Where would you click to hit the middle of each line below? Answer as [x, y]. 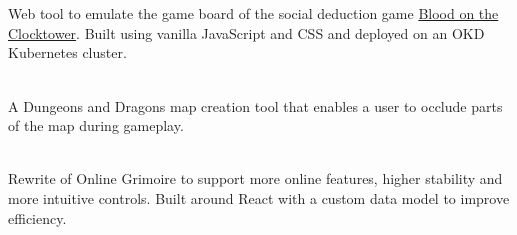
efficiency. [37, 217]
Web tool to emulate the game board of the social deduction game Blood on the [253, 13]
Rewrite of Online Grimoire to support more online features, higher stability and [255, 178]
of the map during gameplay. [96, 125]
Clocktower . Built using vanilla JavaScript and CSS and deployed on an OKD [246, 32]
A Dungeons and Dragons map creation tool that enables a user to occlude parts [255, 105]
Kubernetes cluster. [67, 52]
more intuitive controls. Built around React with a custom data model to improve [259, 197]
